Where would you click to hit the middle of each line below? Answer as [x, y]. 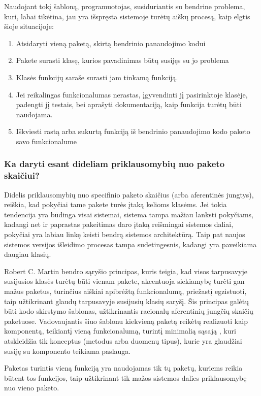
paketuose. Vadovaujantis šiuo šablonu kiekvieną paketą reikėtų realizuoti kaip [126, 321]
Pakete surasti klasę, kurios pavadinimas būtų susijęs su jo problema [122, 60]
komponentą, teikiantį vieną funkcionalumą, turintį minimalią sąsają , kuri [120, 331]
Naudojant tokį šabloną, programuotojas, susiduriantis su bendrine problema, [125, 6]
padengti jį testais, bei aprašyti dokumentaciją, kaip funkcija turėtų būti [129, 104]
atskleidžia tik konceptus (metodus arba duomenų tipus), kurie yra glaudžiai [123, 340]
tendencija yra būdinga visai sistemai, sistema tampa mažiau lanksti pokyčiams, [129, 214]
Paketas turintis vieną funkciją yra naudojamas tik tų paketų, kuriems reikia [123, 368]
